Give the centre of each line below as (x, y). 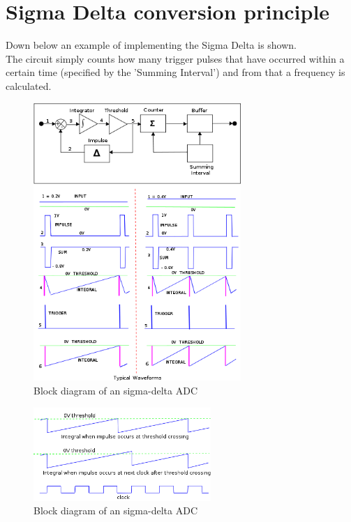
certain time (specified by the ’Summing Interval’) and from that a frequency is (175, 72)
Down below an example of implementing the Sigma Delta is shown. (151, 45)
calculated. (29, 85)
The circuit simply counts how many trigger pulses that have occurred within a (175, 58)
